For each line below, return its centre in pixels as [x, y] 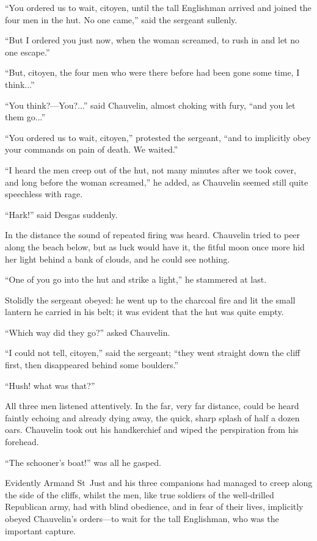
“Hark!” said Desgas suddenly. [61, 214]
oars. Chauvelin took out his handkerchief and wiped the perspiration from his [152, 430]
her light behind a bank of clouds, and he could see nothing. [118, 259]
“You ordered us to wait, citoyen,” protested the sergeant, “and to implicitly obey [158, 137]
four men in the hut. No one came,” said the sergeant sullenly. [121, 19]
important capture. [40, 530]
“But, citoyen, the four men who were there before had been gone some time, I [152, 72]
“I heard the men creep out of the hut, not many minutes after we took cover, [151, 169]
